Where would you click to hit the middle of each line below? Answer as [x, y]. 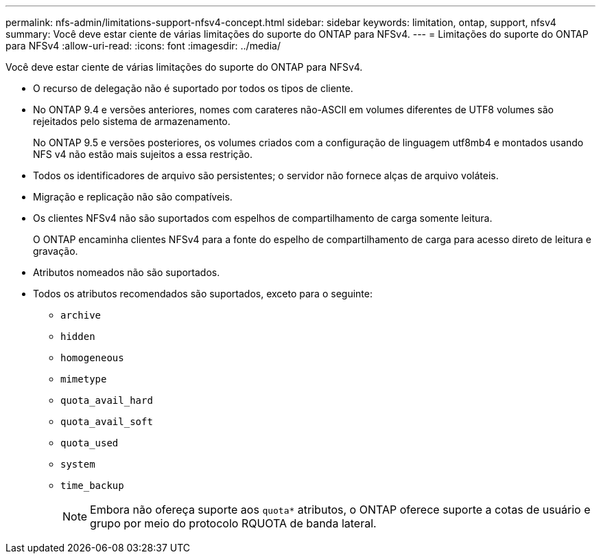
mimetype [84, 379]
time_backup [92, 486]
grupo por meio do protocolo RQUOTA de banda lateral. [233, 523]
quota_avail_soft [107, 422]
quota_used [90, 443]
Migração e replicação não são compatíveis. [133, 197]
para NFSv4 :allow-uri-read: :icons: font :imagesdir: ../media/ [143, 46]
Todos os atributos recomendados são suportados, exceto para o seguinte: [203, 294]
